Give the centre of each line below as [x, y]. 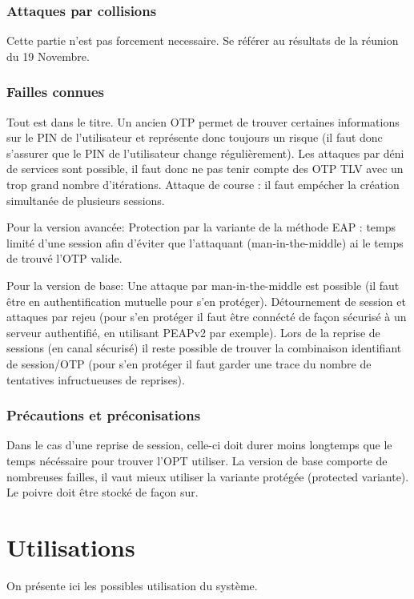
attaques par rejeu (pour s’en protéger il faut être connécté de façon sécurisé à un [207, 317]
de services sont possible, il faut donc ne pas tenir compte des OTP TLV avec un [205, 169]
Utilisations [71, 547]
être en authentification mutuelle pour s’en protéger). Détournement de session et [206, 301]
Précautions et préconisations [104, 415]
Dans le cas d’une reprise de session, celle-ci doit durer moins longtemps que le [199, 445]
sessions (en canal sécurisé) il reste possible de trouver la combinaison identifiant [204, 348]
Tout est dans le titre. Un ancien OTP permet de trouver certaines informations [203, 121]
